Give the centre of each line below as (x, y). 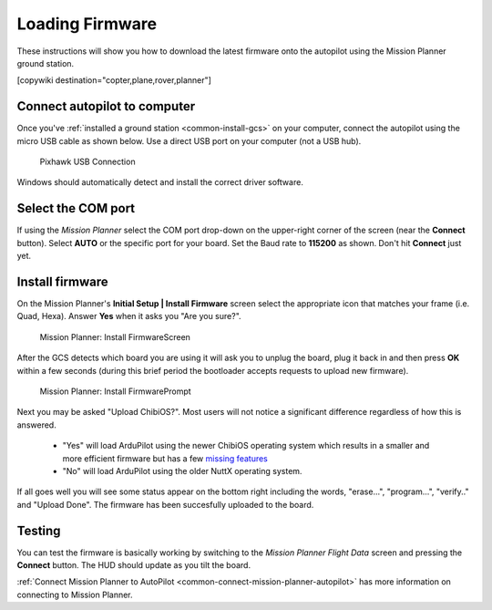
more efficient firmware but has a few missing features (165, 458)
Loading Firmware (87, 24)
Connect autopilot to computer (106, 106)
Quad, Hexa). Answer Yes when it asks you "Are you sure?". (129, 316)
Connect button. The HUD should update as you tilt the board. (133, 564)
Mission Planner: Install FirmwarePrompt (115, 391)
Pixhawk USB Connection (87, 162)
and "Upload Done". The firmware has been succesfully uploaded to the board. (165, 504)
